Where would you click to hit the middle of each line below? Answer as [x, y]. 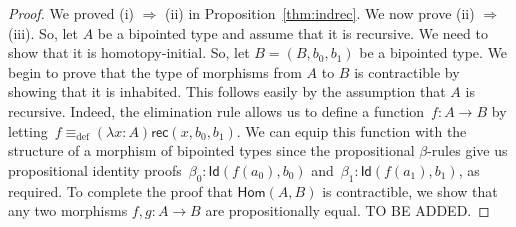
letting [28, 130]
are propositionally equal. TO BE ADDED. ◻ [347, 210]
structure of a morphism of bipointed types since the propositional [211, 150]
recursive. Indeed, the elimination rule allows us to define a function [216, 110]
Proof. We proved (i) [71, 13]
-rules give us [467, 150]
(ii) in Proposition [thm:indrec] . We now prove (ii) [320, 13]
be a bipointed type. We [433, 52]
